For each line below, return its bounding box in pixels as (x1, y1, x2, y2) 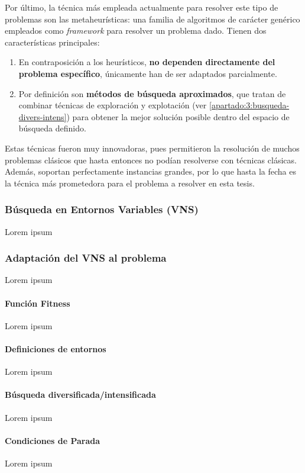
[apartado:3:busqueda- (209, 99, 290, 111)
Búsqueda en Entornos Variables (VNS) (5, 202, 199, 217)
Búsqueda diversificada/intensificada (5, 388, 156, 401)
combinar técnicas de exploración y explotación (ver (18, 99, 207, 111)
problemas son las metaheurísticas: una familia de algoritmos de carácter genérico (5, 12, 300, 25)
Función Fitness (5, 297, 70, 309)
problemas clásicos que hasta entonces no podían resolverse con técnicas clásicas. (5, 153, 297, 166)
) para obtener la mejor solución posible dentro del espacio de (66, 110, 290, 123)
